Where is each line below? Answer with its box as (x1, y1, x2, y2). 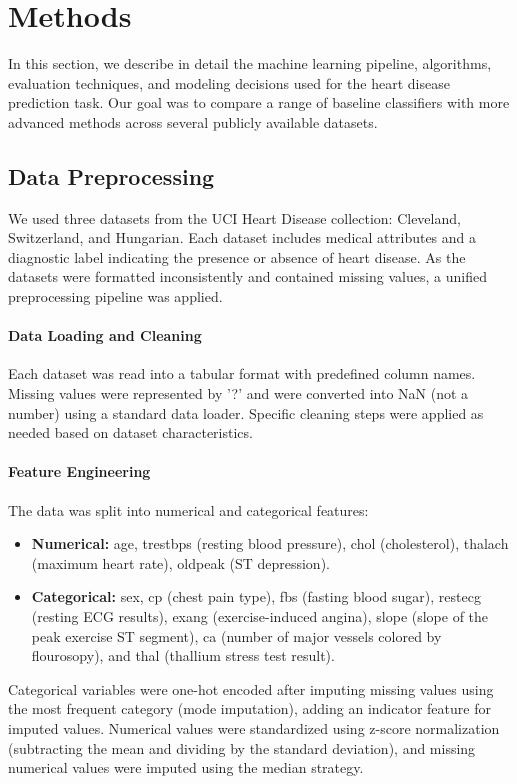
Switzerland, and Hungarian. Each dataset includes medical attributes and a (8, 227, 477, 248)
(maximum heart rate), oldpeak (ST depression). (31, 552, 330, 573)
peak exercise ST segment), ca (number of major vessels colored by (31, 625, 442, 646)
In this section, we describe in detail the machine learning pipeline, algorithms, (8, 53, 492, 74)
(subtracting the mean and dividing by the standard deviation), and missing (8, 737, 476, 758)
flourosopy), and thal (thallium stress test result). (31, 645, 335, 666)
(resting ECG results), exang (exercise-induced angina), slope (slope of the (31, 606, 489, 627)
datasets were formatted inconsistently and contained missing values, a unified (8, 266, 487, 287)
